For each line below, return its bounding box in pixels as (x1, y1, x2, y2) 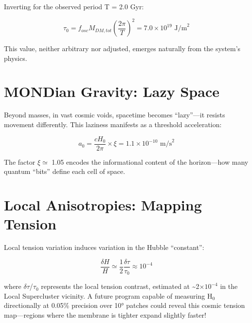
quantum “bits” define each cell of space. (4, 166, 126, 176)
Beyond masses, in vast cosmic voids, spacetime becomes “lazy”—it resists (4, 110, 225, 120)
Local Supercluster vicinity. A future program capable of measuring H (4, 290, 213, 301)
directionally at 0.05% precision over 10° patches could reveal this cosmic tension (4, 300, 245, 310)
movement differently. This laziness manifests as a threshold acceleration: (4, 119, 222, 129)
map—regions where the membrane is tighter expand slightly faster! (4, 310, 206, 320)
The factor (4, 156, 36, 167)
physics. (4, 53, 27, 63)
